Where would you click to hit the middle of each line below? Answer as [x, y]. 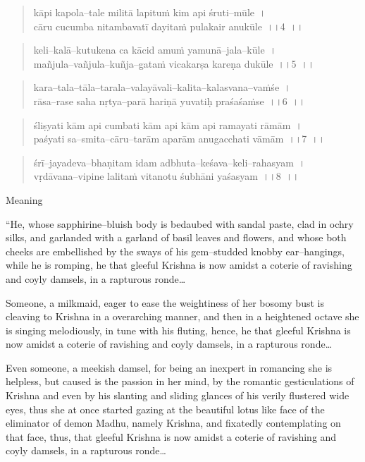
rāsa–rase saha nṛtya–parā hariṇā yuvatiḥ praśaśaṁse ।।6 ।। [169, 101]
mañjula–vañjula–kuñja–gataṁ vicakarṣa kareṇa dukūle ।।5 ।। [174, 63]
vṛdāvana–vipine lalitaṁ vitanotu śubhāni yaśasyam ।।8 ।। [166, 176]
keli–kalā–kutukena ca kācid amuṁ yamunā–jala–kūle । [155, 50]
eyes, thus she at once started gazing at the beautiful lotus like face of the [165, 409]
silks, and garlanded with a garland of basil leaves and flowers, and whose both [176, 237]
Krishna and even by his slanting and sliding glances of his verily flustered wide [178, 395]
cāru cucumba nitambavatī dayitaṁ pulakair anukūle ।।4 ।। [168, 26]
